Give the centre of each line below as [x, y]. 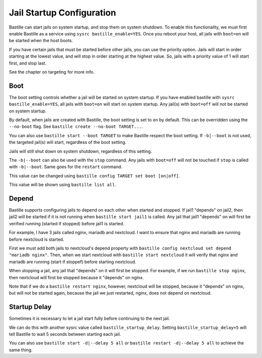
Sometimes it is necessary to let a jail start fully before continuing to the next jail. [90, 319]
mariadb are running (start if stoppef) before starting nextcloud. [73, 262]
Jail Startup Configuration [63, 13]
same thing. [21, 350]
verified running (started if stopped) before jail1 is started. [67, 223]
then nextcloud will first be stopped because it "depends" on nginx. [76, 277]
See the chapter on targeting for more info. [52, 72]
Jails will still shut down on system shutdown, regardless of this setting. [81, 151]
